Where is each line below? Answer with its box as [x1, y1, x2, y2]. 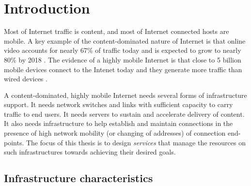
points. [4, 137, 24, 147]
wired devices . [4, 74, 47, 84]
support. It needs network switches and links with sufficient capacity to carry [4, 99, 233, 109]
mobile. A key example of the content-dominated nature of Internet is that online [4, 35, 246, 46]
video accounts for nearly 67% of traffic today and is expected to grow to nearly [4, 45, 241, 55]
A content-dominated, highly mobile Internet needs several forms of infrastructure [4, 90, 247, 100]
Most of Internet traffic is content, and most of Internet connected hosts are [4, 26, 229, 36]
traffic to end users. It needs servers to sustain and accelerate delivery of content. [4, 108, 245, 119]
